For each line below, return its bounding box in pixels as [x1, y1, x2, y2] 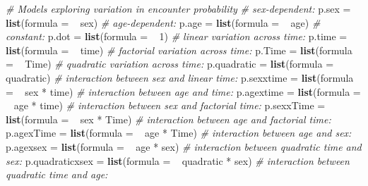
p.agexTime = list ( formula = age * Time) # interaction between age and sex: [6, 125, 352, 140]
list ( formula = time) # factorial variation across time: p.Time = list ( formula [6, 42, 352, 57]
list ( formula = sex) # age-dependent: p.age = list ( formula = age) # [6, 15, 321, 30]
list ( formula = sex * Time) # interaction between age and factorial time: [6, 111, 331, 126]
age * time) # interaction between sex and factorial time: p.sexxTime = [13, 98, 326, 113]
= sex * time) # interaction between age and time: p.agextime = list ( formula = [6, 84, 361, 99]
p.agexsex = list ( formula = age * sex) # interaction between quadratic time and [6, 139, 362, 154]
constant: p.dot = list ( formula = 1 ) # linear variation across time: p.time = [6, 29, 348, 44]
